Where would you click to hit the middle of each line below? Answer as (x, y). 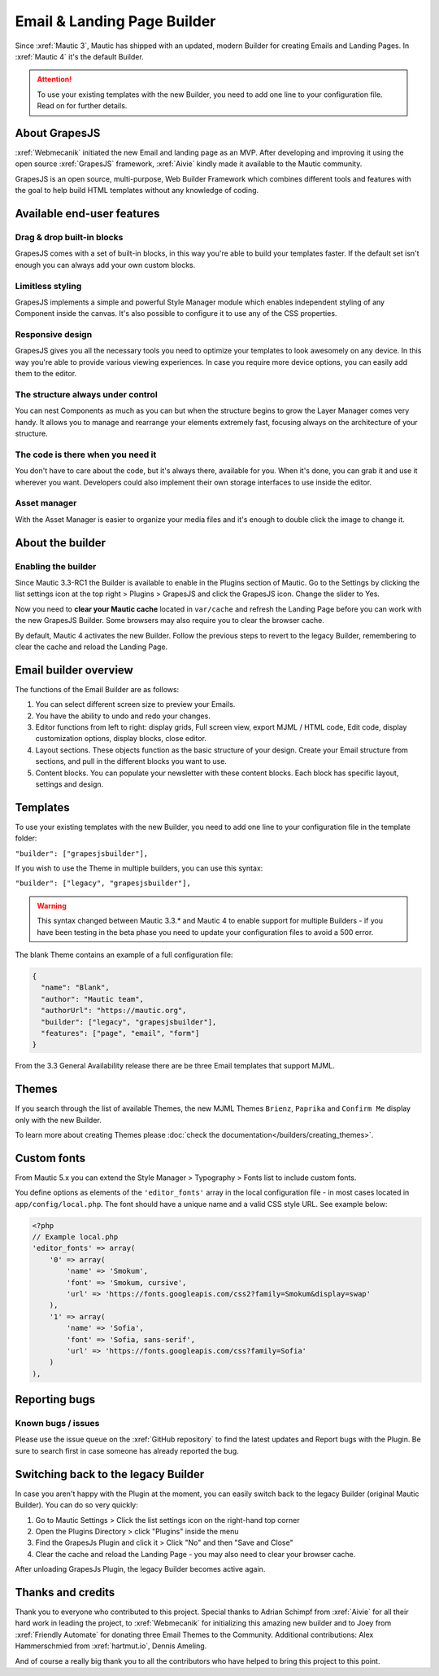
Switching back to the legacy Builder (110, 1474)
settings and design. (70, 784)
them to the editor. (46, 374)
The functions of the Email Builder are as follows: (97, 689)
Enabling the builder (56, 566)
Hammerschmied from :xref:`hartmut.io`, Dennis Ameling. (111, 1646)
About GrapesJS (58, 133)
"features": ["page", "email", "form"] (120, 1033)
